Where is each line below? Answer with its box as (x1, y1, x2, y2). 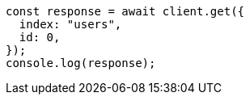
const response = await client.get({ (6, 5, 245, 18)
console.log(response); (6, 57, 156, 69)
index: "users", (19, 18, 122, 31)
